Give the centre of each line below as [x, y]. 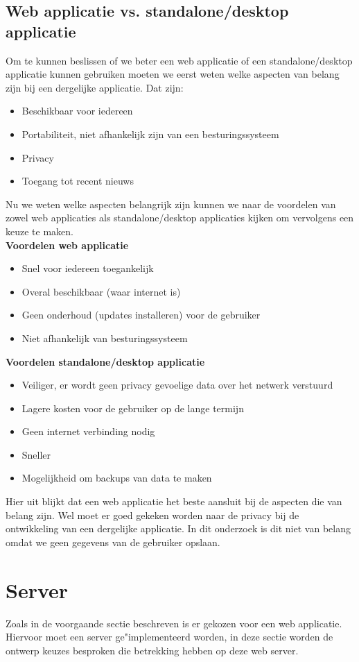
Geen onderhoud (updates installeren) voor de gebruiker [141, 315]
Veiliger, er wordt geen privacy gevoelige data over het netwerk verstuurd [177, 385]
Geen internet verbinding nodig [88, 431]
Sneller [36, 454]
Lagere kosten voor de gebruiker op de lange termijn [133, 408]
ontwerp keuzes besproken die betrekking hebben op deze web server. [152, 650]
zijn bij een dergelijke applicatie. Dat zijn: [95, 87]
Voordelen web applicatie [67, 245]
